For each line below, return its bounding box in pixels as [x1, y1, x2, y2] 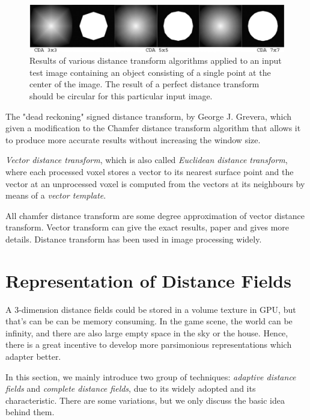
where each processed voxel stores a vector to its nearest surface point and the [5, 165, 294, 178]
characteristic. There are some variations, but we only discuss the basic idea [5, 394, 285, 406]
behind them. [5, 406, 55, 418]
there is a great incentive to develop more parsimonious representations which [5, 338, 292, 351]
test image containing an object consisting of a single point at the [29, 66, 271, 78]
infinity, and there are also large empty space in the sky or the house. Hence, [5, 326, 288, 339]
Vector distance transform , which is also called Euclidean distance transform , [5, 153, 288, 166]
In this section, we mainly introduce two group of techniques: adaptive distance [5, 370, 296, 383]
